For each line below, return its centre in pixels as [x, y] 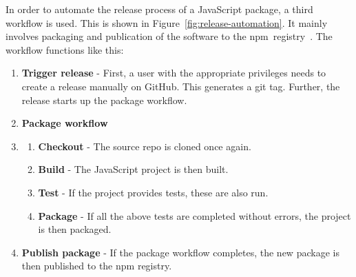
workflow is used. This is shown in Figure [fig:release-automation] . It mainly [167, 22]
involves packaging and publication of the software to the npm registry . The [169, 36]
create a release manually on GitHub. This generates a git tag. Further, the [181, 86]
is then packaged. [75, 229]
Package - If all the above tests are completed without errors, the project [195, 215]
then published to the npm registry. [97, 266]
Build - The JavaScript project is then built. [133, 169]
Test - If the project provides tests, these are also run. [153, 192]
